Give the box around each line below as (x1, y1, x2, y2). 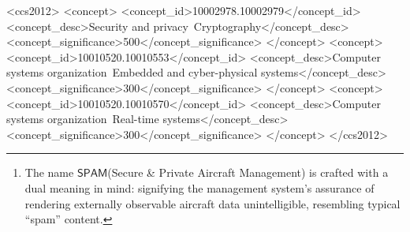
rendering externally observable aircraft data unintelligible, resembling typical (24, 195, 401, 211)
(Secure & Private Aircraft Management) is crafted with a (107, 164, 389, 181)
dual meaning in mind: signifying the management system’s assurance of (24, 179, 375, 196)
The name (24, 164, 74, 181)
